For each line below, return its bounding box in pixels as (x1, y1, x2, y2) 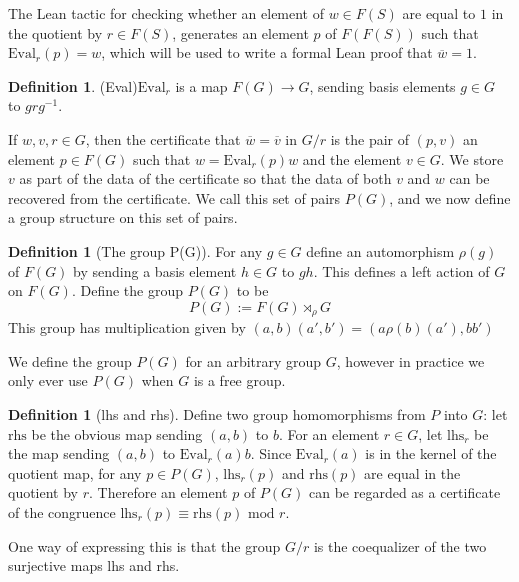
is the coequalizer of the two (313, 535, 487, 556)
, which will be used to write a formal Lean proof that (101, 42, 433, 63)
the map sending (8, 443, 110, 464)
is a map (175, 75, 228, 96)
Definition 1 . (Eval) (8, 75, 138, 96)
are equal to (402, 3, 476, 23)
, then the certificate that (85, 128, 241, 149)
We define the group (8, 350, 132, 371)
